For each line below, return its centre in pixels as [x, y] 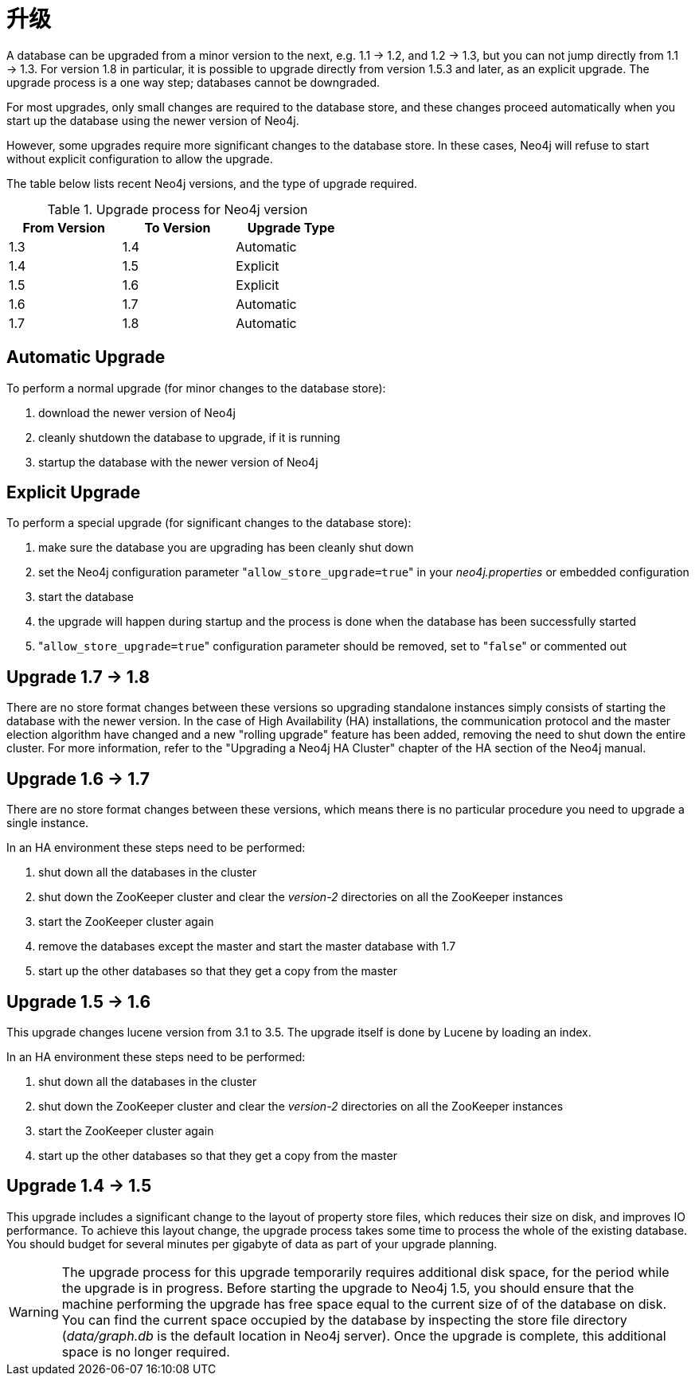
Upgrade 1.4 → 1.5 [79, 1186]
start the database [86, 597]
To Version [178, 227]
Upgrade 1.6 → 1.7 [78, 779]
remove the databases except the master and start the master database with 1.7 [247, 947]
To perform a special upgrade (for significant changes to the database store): [209, 523]
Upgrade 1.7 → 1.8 [78, 677]
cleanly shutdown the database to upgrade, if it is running [189, 437]
